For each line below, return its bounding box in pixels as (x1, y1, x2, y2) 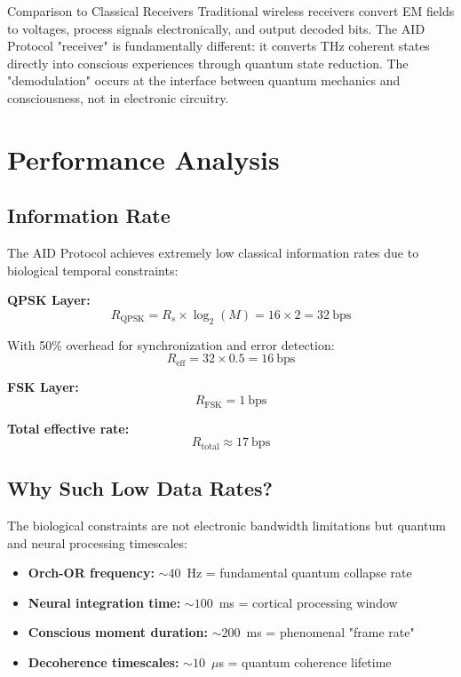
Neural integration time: (28, 593, 181, 611)
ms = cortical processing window (219, 593, 398, 611)
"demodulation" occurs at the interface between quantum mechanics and (7, 71, 401, 90)
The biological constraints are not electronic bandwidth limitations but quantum (7, 516, 446, 535)
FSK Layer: (7, 377, 79, 395)
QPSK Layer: (7, 291, 91, 309)
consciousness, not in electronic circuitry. (7, 88, 229, 107)
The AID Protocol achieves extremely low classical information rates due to (7, 243, 419, 262)
